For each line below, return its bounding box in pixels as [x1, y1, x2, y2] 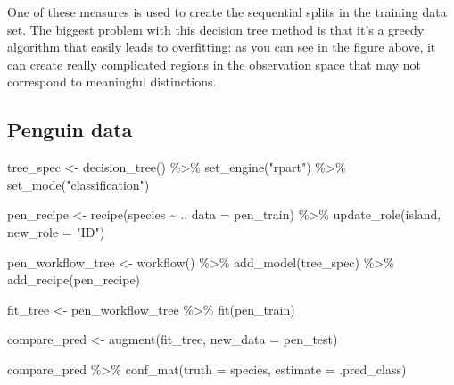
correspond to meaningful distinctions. [7, 72, 217, 91]
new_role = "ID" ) [7, 222, 105, 241]
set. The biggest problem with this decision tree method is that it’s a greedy [7, 20, 425, 38]
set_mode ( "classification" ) [7, 175, 150, 193]
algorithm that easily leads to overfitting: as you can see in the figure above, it [7, 37, 436, 56]
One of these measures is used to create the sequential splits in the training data [7, 3, 447, 20]
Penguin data [7, 116, 133, 143]
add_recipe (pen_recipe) [7, 270, 141, 289]
